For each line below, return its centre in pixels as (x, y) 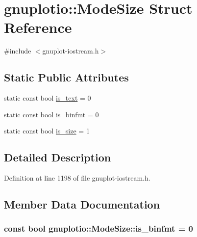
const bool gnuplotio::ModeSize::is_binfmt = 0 (98, 228)
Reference (38, 27)
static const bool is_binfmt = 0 (51, 114)
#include (18, 51)
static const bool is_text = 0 (48, 98)
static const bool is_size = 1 (47, 131)
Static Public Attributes (66, 77)
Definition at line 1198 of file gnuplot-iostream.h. (77, 178)
